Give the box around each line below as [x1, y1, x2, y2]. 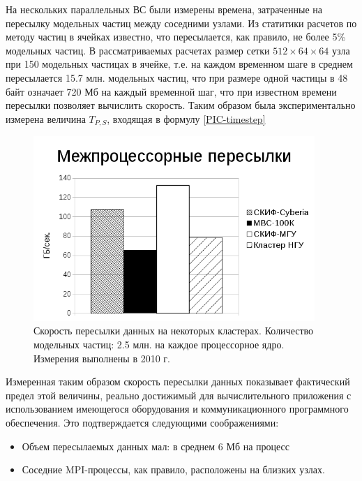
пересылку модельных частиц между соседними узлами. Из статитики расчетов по [6, 15, 357, 30]
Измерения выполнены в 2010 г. [33, 350, 170, 365]
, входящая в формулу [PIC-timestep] [107, 111, 266, 126]
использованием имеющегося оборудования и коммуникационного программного [6, 401, 349, 416]
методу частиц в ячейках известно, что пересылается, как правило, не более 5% [6, 29, 346, 44]
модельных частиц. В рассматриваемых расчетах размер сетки [6, 43, 270, 57]
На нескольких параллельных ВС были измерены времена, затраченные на [6, 2, 323, 16]
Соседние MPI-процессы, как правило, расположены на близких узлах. [22, 462, 325, 477]
